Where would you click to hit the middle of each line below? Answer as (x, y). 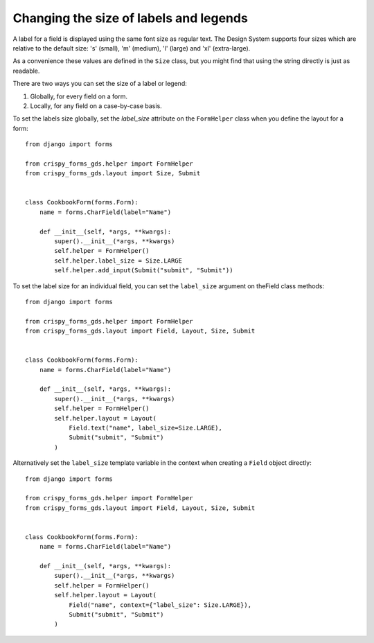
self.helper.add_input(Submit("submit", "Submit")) (144, 271)
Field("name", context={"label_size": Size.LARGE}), (160, 605)
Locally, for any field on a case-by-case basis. (96, 106)
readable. (26, 71)
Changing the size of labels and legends (131, 18)
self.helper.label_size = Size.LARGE (118, 261)
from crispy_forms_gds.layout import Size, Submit (113, 174)
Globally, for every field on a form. (79, 96)
